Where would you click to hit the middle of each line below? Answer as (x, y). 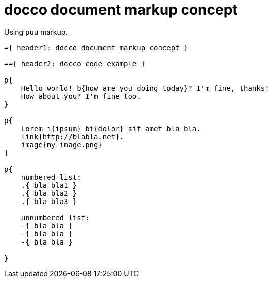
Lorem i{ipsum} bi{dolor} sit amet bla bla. (111, 128)
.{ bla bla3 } (49, 201)
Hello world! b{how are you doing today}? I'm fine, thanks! (145, 88)
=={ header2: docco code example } (75, 64)
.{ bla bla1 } (49, 185)
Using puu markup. (36, 32)
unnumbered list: (55, 217)
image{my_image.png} (62, 145)
